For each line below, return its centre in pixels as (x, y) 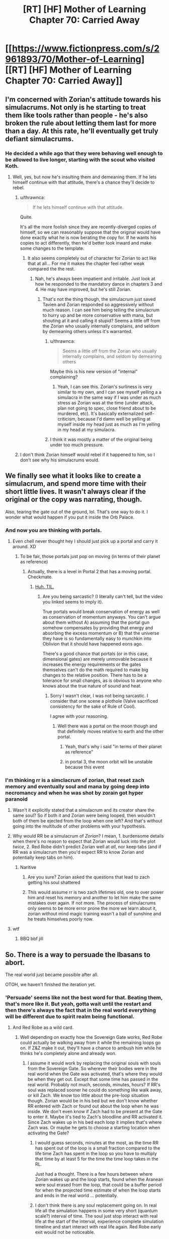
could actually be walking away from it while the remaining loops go (90, 1043)
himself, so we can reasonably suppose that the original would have (90, 232)
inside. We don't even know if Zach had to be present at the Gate (95, 1112)
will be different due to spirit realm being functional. (70, 1017)
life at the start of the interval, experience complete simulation (99, 1221)
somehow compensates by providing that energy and (98, 627)
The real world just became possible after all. (52, 975)
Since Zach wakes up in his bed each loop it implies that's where (95, 1122)
